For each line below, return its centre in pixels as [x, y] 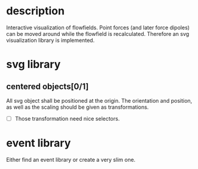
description [35, 11]
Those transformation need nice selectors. [67, 118]
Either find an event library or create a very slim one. [71, 159]
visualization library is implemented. [50, 40]
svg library [33, 64]
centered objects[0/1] [48, 86]
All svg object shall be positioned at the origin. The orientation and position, [99, 100]
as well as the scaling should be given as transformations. [77, 107]
